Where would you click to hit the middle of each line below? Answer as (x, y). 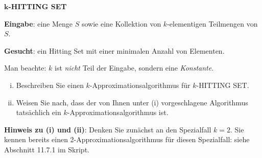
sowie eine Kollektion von (121, 23)
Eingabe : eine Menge (39, 23)
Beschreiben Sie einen (50, 85)
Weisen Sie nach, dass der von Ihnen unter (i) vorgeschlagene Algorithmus (132, 102)
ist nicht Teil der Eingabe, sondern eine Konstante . (134, 68)
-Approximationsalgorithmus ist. (118, 112)
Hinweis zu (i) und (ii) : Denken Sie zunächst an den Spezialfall (108, 129)
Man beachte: (25, 68)
